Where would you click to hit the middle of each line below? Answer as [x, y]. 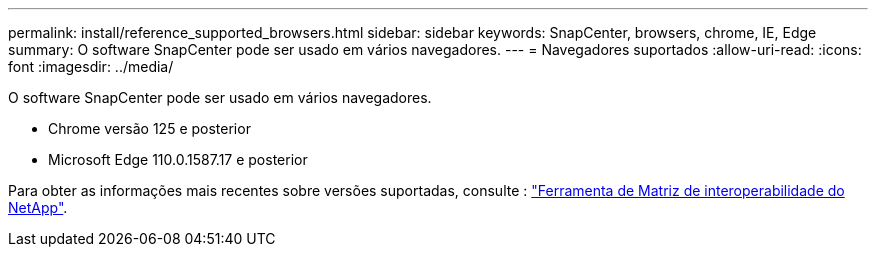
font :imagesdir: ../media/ [91, 66]
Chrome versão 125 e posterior [149, 128]
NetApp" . [38, 207]
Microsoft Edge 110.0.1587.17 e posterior [178, 159]
